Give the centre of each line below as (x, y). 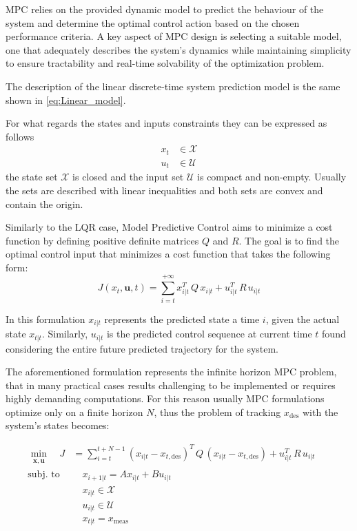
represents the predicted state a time (182, 319)
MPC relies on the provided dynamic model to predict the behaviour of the (165, 9)
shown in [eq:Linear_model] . (66, 100)
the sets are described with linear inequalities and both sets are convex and (164, 190)
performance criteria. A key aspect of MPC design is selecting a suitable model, (174, 36)
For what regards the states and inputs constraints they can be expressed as (166, 123)
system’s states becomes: (58, 425)
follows (20, 136)
